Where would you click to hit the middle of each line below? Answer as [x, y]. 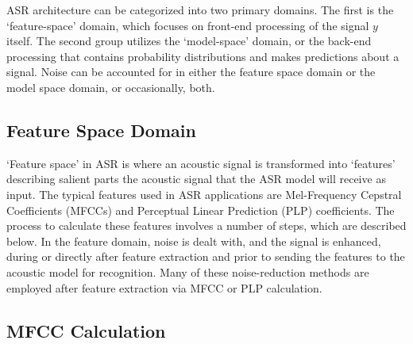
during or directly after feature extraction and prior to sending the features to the [206, 256]
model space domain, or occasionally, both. [111, 87]
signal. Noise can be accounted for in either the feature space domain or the [191, 72]
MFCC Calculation [86, 330]
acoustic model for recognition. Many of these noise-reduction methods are [188, 271]
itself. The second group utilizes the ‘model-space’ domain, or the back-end [189, 41]
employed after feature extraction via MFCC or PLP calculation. [164, 287]
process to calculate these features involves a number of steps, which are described [206, 226]
